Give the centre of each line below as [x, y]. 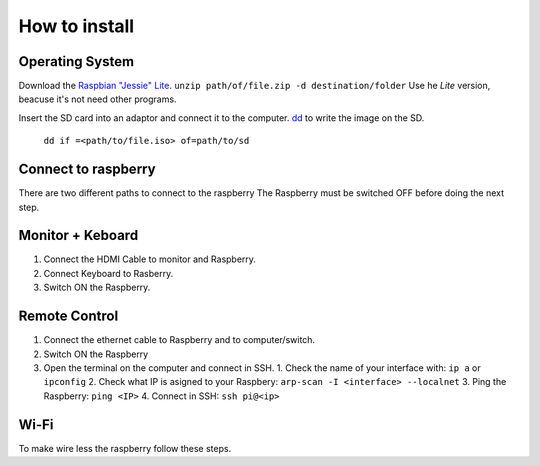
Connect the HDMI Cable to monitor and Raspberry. [150, 259]
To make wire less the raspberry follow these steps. [125, 448]
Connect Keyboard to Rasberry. [108, 273]
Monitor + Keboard [78, 235]
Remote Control [68, 316]
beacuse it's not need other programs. [97, 99]
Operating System [76, 61]
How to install [76, 26]
